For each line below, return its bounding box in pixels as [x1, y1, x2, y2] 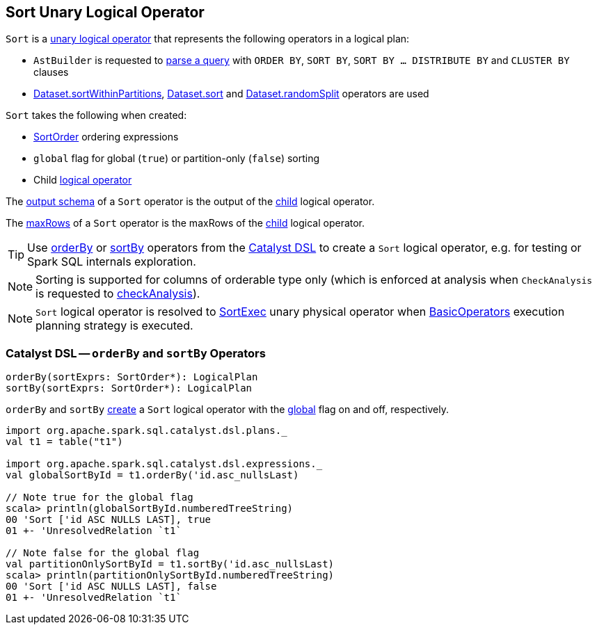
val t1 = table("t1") [6, 436, 123, 448]
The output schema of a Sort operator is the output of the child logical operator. [6, 195, 375, 208]
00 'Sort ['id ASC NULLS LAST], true [6, 514, 212, 526]
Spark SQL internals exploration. [27, 255, 196, 269]
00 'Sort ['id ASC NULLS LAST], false [6, 581, 217, 592]
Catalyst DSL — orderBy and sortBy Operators [6, 346, 266, 360]
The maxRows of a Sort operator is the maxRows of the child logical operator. [6, 217, 365, 229]
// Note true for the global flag [6, 492, 193, 503]
